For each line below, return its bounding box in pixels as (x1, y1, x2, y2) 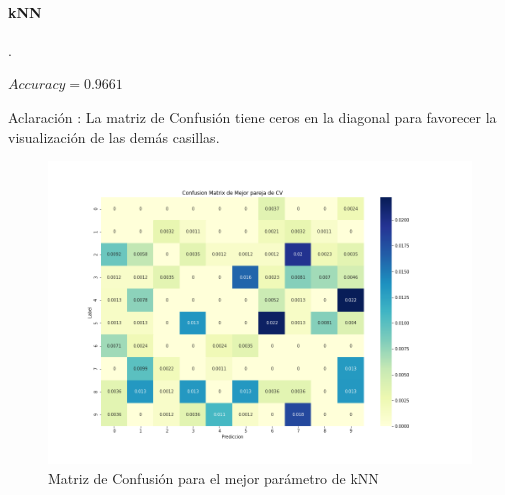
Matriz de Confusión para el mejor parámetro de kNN (48, 467, 379, 488)
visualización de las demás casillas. (8, 126, 220, 147)
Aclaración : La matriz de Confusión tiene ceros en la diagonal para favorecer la (8, 106, 497, 127)
